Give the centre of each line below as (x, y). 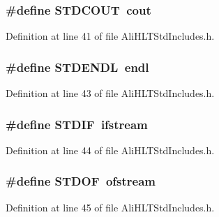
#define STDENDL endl (77, 67)
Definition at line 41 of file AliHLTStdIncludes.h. (110, 36)
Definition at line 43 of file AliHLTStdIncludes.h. (110, 93)
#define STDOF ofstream (81, 181)
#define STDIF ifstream (77, 124)
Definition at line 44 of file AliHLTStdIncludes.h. (110, 150)
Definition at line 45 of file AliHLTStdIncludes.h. (110, 207)
